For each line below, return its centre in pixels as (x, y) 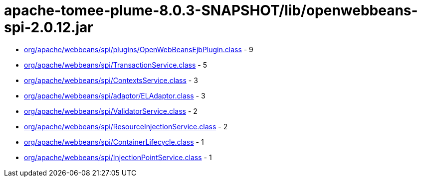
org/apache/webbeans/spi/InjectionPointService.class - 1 (118, 157)
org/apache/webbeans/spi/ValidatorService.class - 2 (111, 111)
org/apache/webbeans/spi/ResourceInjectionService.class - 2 (126, 126)
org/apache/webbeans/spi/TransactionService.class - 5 (116, 65)
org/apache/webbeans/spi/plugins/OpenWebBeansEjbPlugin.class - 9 (139, 49)
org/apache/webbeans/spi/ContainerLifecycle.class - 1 (114, 142)
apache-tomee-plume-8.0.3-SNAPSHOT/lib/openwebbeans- (211, 10)
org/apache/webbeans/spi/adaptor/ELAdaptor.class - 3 (115, 95)
